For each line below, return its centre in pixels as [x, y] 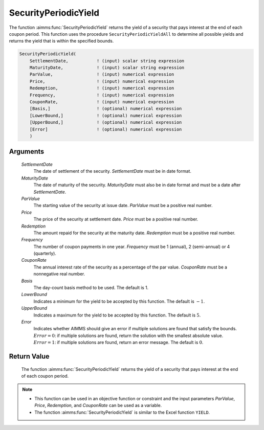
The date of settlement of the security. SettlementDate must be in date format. [112, 171]
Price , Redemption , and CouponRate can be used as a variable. [98, 406]
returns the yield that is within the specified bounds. [61, 41]
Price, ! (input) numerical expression [102, 81]
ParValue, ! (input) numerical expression [102, 74]
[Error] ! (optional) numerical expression [106, 129]
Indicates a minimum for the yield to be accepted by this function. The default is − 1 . [119, 301]
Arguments [27, 152]
